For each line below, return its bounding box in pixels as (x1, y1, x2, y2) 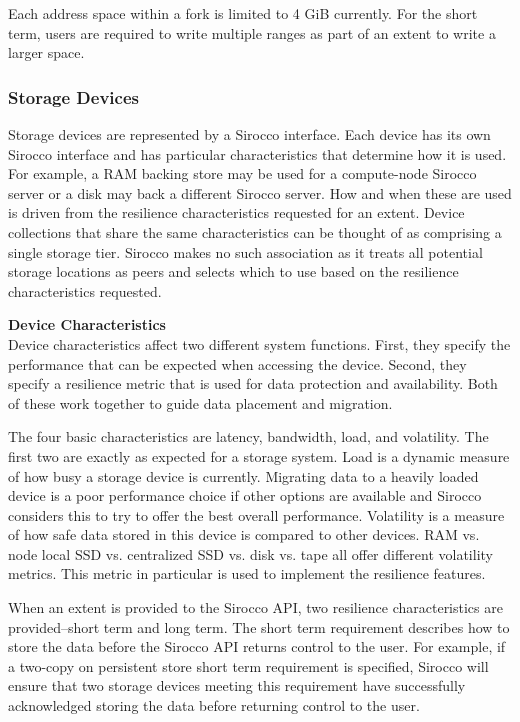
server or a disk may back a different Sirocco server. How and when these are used (8, 182, 512, 203)
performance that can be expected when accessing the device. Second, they (8, 353, 467, 374)
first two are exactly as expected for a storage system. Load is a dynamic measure (8, 445, 510, 466)
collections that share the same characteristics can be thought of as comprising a (8, 221, 502, 242)
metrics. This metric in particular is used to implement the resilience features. (8, 563, 486, 584)
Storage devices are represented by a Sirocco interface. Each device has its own (8, 124, 491, 144)
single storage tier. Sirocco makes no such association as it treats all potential (8, 241, 483, 262)
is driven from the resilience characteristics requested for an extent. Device (8, 202, 465, 223)
